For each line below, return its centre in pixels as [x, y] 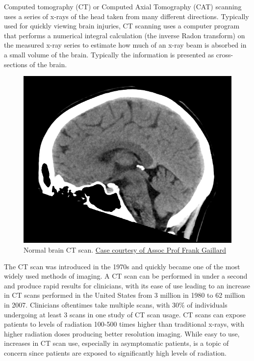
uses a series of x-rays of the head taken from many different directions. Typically [127, 16]
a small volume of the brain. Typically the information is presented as [109, 54]
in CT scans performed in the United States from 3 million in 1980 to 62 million [125, 295]
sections [16, 64]
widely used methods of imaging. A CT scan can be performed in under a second [126, 276]
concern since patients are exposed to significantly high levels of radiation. [115, 352]
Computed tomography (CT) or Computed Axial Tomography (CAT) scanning [123, 6]
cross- [225, 54]
